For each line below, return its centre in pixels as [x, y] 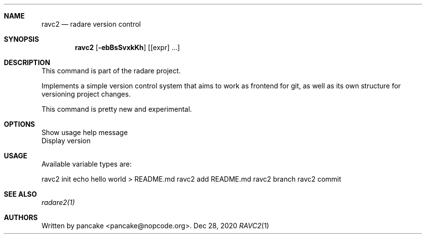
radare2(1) [58, 202]
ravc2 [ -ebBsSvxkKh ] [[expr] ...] [127, 47]
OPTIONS [19, 124]
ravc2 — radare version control [91, 24]
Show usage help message [85, 132]
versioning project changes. [86, 94]
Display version [66, 141]
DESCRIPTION [27, 62]
